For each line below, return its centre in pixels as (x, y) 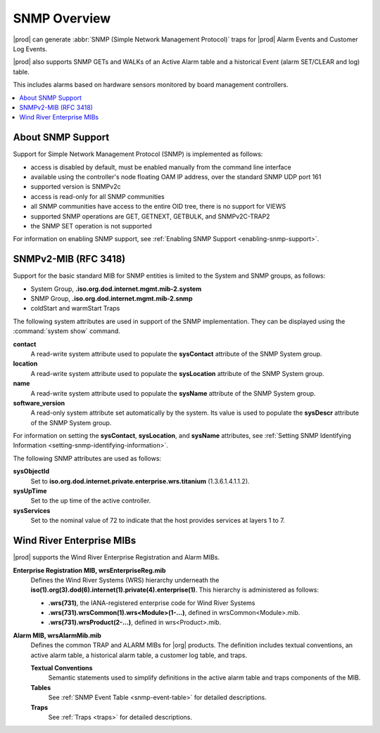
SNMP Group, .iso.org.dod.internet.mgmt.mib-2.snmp (112, 298)
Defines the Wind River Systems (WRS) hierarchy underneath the (125, 580)
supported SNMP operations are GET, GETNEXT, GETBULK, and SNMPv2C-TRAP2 (150, 216)
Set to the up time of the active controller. (91, 501)
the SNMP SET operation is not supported (91, 226)
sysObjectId (31, 472)
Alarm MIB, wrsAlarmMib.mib (57, 635)
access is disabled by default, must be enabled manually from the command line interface (161, 167)
